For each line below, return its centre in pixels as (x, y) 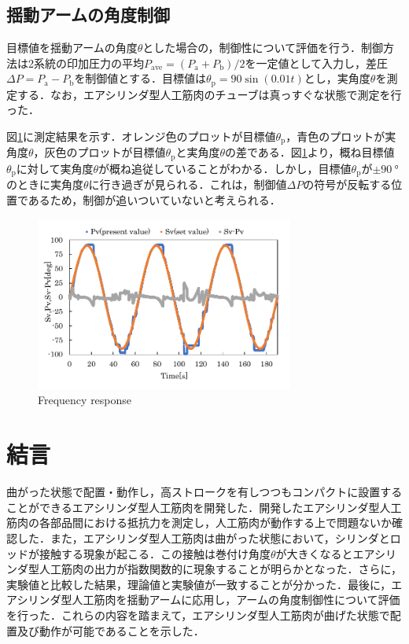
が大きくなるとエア (325, 553)
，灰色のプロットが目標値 (99, 152)
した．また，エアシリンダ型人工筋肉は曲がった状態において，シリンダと (203, 537)
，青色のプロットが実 (341, 136)
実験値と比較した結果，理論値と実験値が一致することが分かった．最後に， (199, 584)
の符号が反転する (347, 184)
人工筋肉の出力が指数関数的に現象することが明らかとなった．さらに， (220, 569)
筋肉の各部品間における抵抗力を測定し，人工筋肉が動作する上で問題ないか (199, 523)
